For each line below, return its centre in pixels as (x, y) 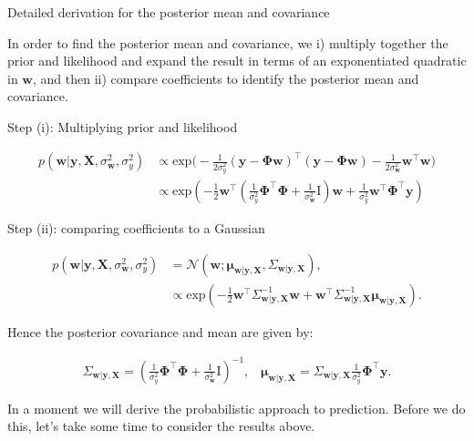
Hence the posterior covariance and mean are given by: (160, 331)
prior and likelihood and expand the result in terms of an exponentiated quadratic (237, 61)
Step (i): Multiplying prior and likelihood (123, 126)
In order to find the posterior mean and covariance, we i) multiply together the (228, 42)
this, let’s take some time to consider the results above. (161, 426)
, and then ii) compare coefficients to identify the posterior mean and (226, 78)
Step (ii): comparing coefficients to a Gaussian (136, 228)
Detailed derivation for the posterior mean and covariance (169, 12)
